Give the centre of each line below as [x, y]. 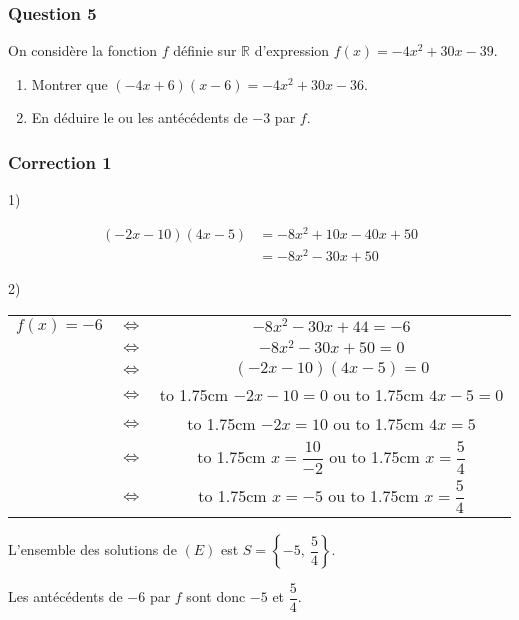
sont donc [216, 596]
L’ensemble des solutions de [92, 549]
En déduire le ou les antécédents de [139, 117]
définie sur [205, 50]
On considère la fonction [83, 50]
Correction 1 [60, 161]
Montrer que [69, 83]
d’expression [292, 50]
